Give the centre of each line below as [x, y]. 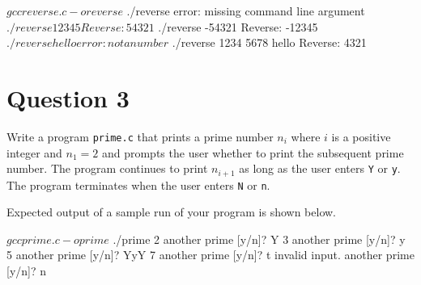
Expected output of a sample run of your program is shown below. [171, 212]
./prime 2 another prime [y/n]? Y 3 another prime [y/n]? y [259, 239]
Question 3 [68, 97]
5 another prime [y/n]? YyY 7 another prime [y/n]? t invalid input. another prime [210, 255]
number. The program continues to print [107, 168]
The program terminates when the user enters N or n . [138, 184]
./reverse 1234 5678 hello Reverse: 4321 [269, 42]
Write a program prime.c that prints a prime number [140, 136]
